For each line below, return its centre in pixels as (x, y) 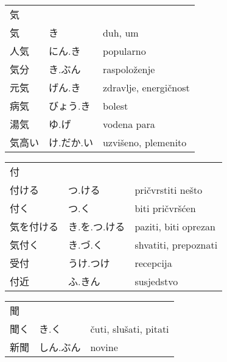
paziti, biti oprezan (175, 226)
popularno (124, 51)
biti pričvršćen (165, 208)
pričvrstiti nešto (169, 190)
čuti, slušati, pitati (130, 328)
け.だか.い (71, 142)
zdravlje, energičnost (146, 87)
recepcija (153, 263)
